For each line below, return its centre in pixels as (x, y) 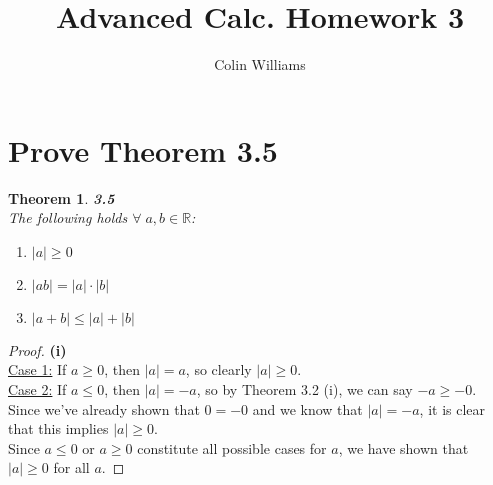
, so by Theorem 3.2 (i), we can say (304, 389)
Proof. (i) (37, 349)
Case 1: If (37, 369)
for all (71, 467)
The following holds (68, 217)
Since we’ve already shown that (104, 408)
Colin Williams (260, 64)
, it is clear (452, 408)
